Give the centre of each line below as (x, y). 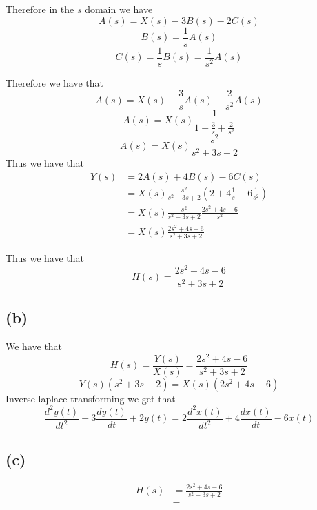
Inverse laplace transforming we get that (91, 398)
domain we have (119, 9)
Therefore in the (40, 9)
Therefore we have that (55, 82)
